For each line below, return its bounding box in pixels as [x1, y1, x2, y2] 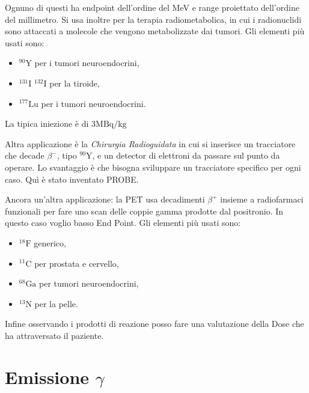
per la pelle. [34, 297, 78, 309]
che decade [5, 149, 44, 162]
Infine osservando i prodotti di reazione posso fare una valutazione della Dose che [5, 317, 304, 330]
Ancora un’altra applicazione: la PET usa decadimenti [5, 193, 205, 206]
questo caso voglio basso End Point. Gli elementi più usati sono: [5, 216, 241, 229]
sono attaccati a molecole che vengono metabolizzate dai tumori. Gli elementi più [5, 25, 305, 37]
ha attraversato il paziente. [5, 329, 104, 341]
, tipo [57, 149, 77, 162]
